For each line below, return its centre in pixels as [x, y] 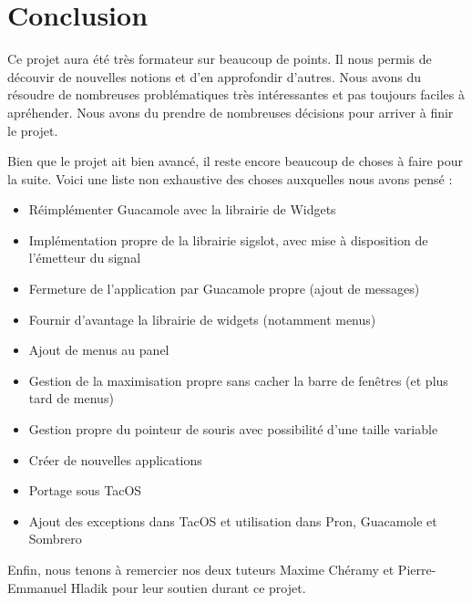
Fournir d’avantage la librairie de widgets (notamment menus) [202, 319]
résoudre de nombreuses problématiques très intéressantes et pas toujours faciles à [236, 94]
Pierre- [417, 569]
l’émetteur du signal [85, 258]
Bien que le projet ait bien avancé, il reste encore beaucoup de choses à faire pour [235, 161]
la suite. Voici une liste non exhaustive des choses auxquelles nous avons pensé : [230, 178]
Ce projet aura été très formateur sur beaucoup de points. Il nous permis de [220, 59]
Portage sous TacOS [85, 490]
